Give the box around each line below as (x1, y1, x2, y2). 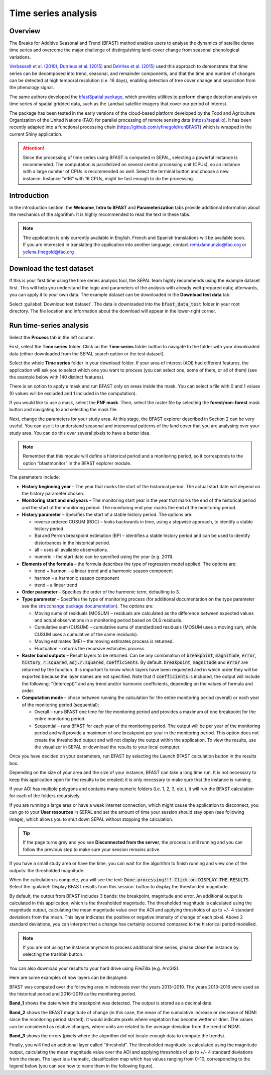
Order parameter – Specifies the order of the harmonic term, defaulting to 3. (22, 589, 180, 595)
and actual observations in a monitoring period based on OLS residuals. (34, 617, 183, 623)
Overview (9, 27, 41, 35)
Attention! (23, 145, 45, 151)
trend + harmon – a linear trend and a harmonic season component (34, 568, 173, 574)
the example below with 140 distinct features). (9, 374, 105, 380)
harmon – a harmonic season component (34, 575, 119, 581)
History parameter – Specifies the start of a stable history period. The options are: (22, 511, 193, 518)
